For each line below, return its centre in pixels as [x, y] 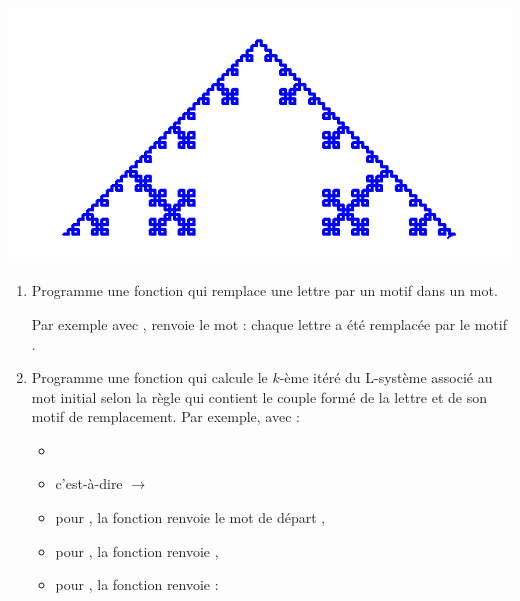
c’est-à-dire [89, 483]
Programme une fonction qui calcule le [149, 377]
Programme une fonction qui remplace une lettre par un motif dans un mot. [264, 290]
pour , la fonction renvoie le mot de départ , [190, 517]
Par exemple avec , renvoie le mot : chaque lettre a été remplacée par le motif [269, 323]
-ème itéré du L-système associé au [386, 377]
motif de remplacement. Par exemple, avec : [165, 416]
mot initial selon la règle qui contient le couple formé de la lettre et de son [259, 396]
